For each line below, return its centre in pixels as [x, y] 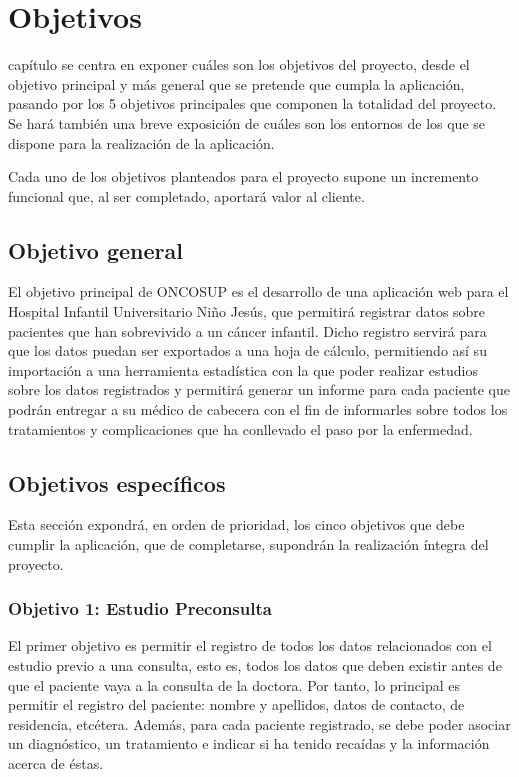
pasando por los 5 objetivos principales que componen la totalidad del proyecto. [252, 103]
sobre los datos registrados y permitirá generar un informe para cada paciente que [259, 389]
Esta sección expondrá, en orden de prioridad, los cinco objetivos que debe [236, 524]
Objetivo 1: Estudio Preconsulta [140, 608]
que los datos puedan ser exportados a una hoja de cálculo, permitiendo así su [247, 350]
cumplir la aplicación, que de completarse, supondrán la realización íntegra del [248, 544]
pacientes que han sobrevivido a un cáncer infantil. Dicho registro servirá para [247, 330]
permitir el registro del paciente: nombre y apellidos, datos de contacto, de [236, 704]
